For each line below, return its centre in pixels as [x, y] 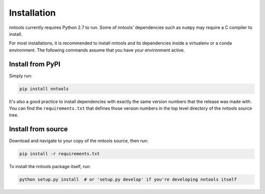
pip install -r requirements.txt [60, 154]
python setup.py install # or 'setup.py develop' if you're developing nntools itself [128, 180]
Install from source [39, 129]
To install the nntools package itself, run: [50, 167]
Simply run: [21, 75]
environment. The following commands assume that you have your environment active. [97, 50]
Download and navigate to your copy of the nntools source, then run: [79, 141]
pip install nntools [44, 89]
